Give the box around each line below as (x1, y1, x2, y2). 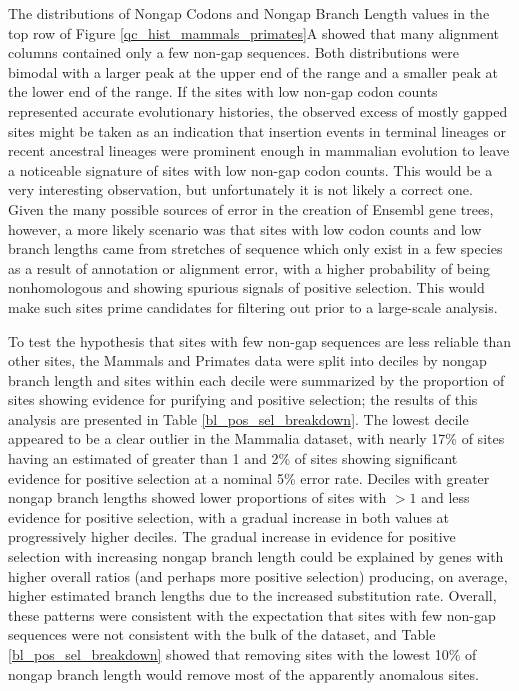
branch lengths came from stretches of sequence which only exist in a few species (8, 238, 503, 259)
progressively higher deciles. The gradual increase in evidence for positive (8, 526, 456, 547)
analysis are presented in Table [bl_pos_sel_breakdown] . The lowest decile (8, 408, 469, 429)
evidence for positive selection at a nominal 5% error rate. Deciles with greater (8, 467, 490, 488)
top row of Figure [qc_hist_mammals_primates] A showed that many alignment (8, 22, 500, 43)
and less (421, 487, 470, 508)
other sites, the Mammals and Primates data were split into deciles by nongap (8, 350, 487, 371)
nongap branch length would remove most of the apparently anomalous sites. (8, 663, 479, 684)
